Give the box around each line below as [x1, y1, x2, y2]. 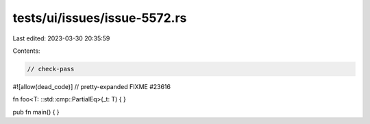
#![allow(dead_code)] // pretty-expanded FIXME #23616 [12, 82, 171, 90]
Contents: [12, 47, 40, 55]
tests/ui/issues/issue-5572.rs [12, 10, 187, 25]
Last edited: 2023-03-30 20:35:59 [12, 34, 110, 42]
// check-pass [27, 65, 75, 73]
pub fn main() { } [12, 108, 60, 116]
